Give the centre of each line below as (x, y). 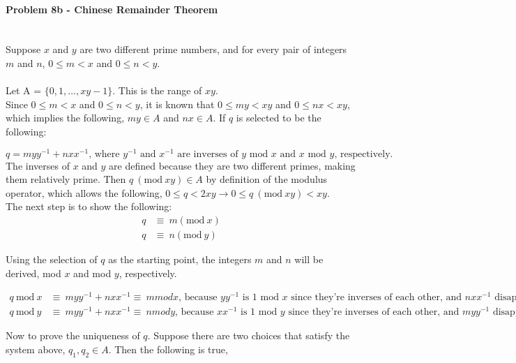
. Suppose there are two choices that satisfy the (249, 335)
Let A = (24, 90)
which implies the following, (65, 118)
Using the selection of (52, 259)
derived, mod (33, 273)
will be (309, 259)
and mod (92, 273)
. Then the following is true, (168, 349)
